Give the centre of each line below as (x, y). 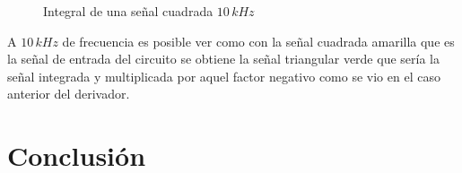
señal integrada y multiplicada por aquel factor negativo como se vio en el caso (224, 76)
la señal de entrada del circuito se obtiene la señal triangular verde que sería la (223, 59)
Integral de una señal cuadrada (128, 11)
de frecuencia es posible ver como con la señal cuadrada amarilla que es (258, 41)
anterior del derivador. (69, 94)
